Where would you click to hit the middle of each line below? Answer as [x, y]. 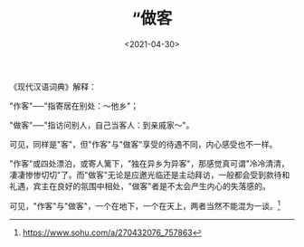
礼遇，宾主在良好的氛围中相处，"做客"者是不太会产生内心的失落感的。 [140, 185]
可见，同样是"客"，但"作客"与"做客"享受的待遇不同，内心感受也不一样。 [143, 144]
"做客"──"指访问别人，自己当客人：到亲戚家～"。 [102, 125]
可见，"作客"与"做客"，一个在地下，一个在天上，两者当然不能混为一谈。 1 [145, 204]
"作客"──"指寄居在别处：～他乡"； [74, 106]
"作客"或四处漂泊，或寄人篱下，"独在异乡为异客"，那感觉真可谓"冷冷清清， [149, 163]
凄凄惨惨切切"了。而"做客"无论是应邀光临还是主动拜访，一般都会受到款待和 [150, 175]
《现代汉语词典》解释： [53, 86]
